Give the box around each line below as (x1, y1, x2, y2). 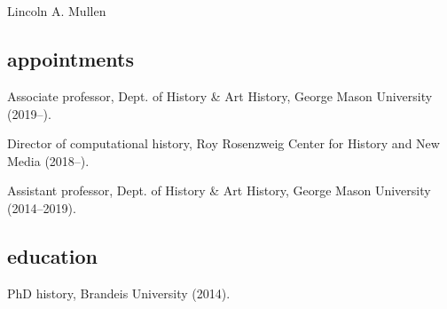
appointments (7, 45, 135, 73)
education (7, 242, 98, 269)
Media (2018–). (7, 151, 90, 170)
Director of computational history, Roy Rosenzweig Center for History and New (7, 134, 440, 153)
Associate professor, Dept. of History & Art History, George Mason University (7, 86, 433, 105)
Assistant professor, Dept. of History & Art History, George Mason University (7, 181, 431, 200)
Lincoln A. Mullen (7, 2, 106, 20)
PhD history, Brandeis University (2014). (7, 283, 231, 302)
